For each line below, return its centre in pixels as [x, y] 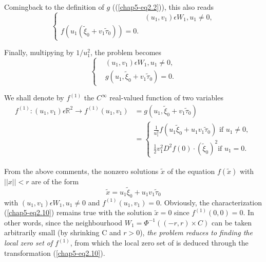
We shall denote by [34, 98]
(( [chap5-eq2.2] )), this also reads [163, 7]
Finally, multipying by [39, 52]
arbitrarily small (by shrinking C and [63, 232]
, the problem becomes [126, 52]
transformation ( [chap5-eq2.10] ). [55, 252]
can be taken [232, 222]
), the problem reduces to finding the [196, 232]
